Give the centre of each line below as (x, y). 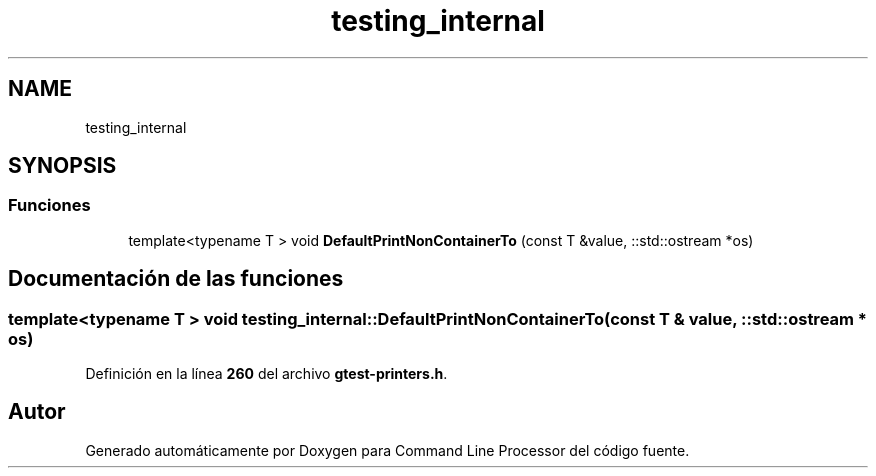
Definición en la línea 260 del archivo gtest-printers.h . (266, 374)
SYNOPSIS (62, 166)
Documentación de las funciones (176, 279)
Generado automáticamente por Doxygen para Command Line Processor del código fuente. (387, 450)
